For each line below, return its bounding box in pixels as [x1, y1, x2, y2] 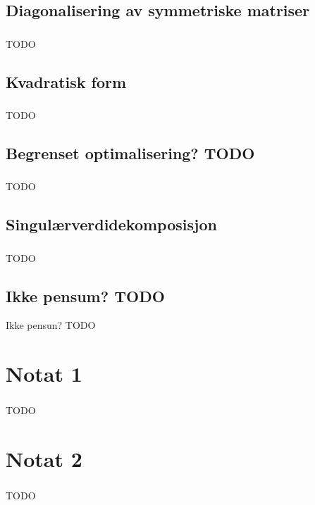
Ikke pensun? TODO [6, 318, 96, 332]
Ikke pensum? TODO [6, 285, 165, 306]
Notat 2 [6, 444, 82, 473]
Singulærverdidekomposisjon [6, 213, 217, 235]
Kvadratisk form [6, 70, 127, 92]
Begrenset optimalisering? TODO [6, 142, 255, 163]
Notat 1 [6, 359, 82, 388]
